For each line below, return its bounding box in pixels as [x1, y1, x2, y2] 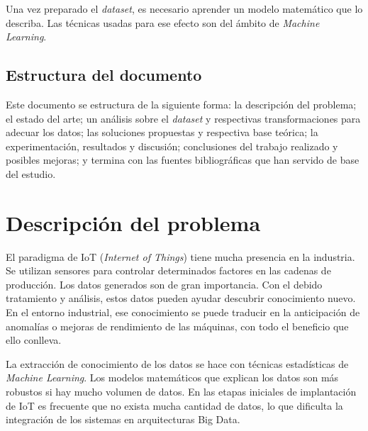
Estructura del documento [6, 64, 202, 86]
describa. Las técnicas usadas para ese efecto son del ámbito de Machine [6, 15, 320, 30]
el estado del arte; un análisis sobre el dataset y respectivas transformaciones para [6, 111, 361, 125]
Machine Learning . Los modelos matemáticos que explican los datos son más [6, 370, 339, 385]
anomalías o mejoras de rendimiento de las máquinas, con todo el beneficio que [6, 318, 349, 333]
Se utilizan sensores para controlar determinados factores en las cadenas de [6, 263, 331, 278]
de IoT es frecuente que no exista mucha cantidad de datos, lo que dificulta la [6, 398, 343, 413]
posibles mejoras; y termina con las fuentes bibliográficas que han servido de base [6, 152, 359, 167]
